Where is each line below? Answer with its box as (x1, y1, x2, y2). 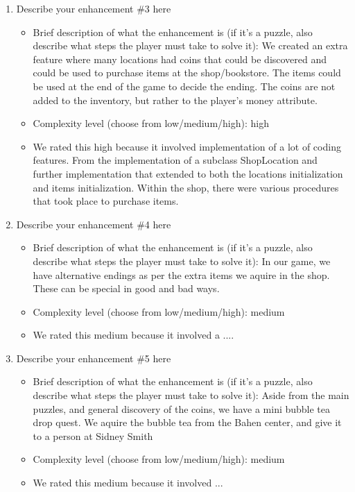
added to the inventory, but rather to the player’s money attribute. (33, 92, 318, 107)
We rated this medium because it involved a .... (33, 328, 234, 342)
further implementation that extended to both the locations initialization (33, 166, 343, 180)
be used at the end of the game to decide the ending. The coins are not (33, 78, 336, 93)
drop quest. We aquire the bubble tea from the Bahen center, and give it (33, 415, 342, 430)
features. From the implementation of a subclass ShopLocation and (33, 153, 318, 167)
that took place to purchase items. (33, 194, 179, 208)
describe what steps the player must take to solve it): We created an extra (33, 38, 348, 53)
